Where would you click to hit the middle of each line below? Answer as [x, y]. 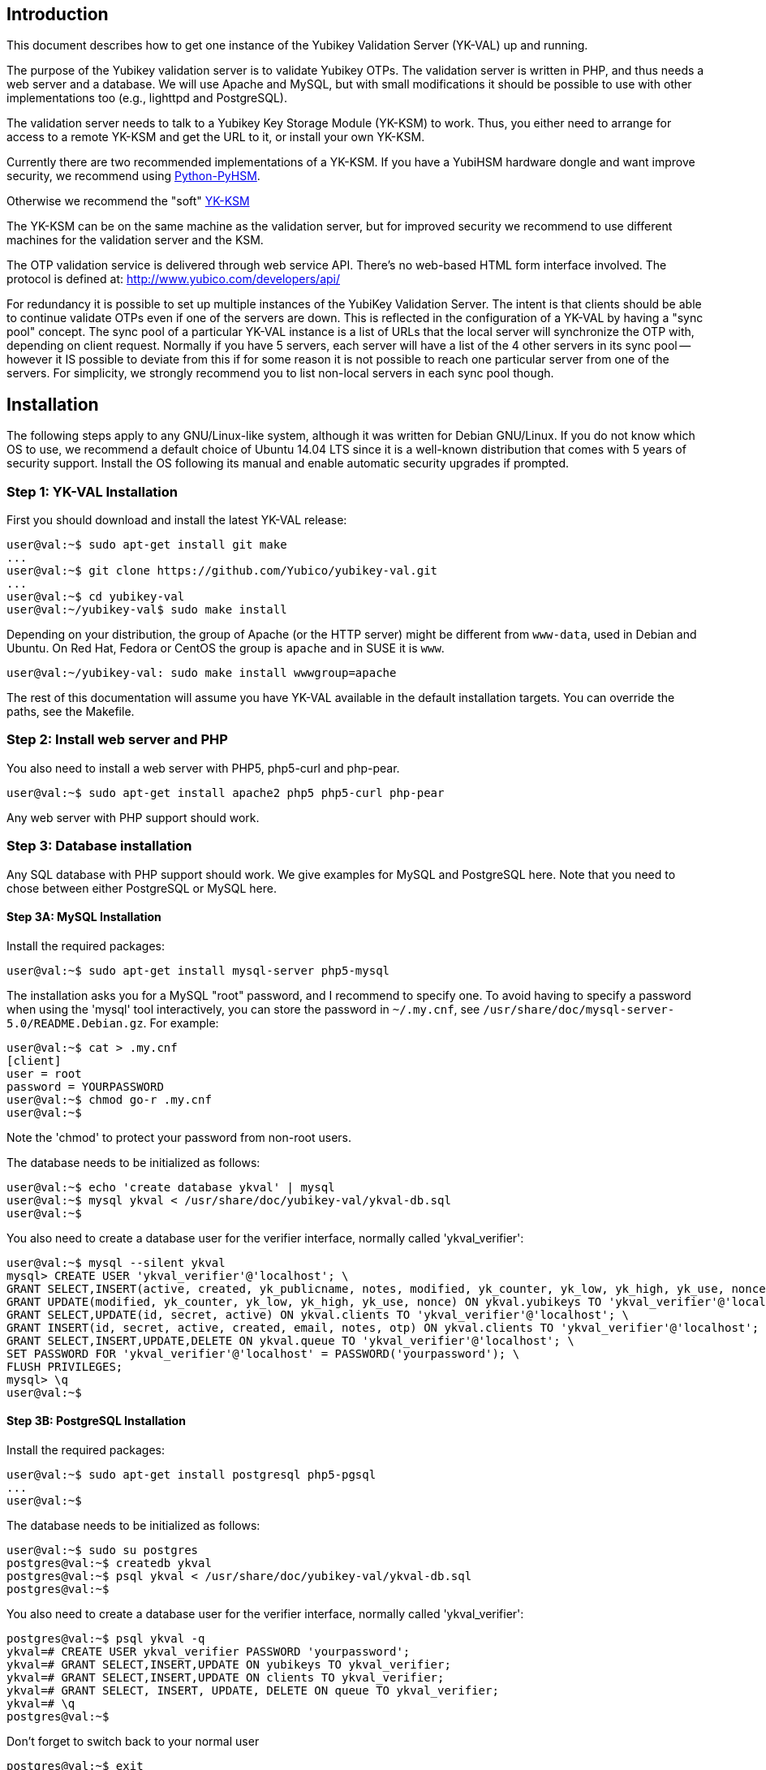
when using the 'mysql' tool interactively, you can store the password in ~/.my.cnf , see [243, 1009]
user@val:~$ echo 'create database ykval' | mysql [171, 1187]
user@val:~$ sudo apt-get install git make [147, 545]
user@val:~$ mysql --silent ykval [116, 1262]
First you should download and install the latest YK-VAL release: [177, 520]
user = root [44, 1073]
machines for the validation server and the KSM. [135, 240]
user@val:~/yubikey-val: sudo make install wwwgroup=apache [202, 673]
